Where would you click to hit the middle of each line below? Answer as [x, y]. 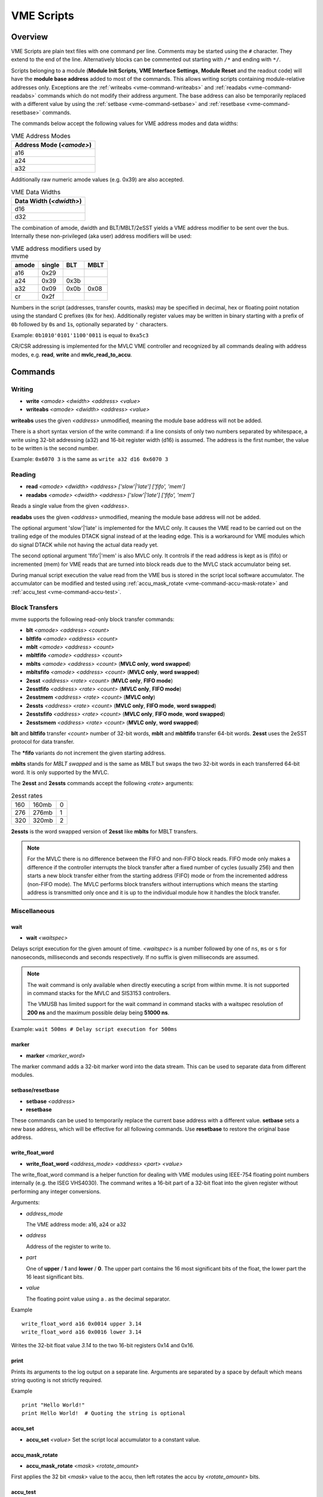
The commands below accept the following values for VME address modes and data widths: [125, 123]
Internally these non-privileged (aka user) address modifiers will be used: [101, 236]
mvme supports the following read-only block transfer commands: [93, 619]
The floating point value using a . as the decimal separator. [98, 1299]
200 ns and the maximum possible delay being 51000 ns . [98, 1013]
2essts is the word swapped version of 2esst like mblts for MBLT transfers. [104, 831]
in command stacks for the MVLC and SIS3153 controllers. [99, 993]
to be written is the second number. [55, 448]
